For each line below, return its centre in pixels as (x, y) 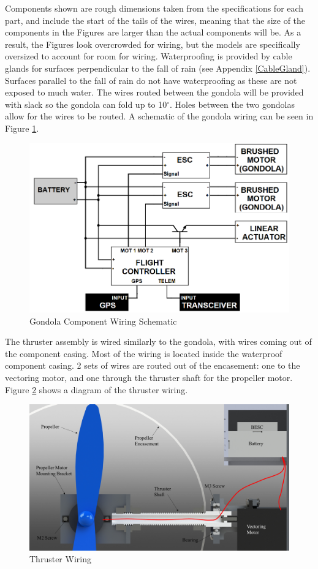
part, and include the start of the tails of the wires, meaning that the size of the (155, 20)
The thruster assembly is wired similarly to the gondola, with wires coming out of (158, 341)
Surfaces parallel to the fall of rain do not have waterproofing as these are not (151, 80)
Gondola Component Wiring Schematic (103, 321)
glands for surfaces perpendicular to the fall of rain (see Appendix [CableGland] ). (158, 68)
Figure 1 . (22, 128)
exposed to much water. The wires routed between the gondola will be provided (154, 92)
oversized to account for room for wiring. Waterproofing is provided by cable (149, 56)
